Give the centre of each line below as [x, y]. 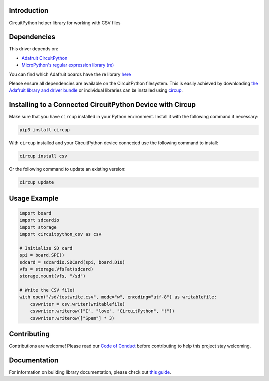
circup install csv [43, 156]
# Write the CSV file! [47, 290]
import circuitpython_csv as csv [61, 234]
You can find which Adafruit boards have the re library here [70, 74]
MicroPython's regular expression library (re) [68, 65]
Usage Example [34, 198]
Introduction [29, 11]
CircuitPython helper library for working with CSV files [65, 23]
